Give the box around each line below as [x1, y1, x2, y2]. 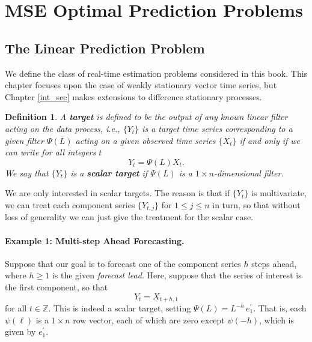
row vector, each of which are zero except [73, 313, 225, 326]
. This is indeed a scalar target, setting [48, 302, 191, 314]
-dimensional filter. [213, 166, 284, 179]
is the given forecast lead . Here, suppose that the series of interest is [52, 269, 302, 281]
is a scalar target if [70, 166, 148, 179]
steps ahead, [251, 257, 297, 269]
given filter [5, 134, 44, 146]
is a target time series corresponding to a [142, 122, 293, 134]
